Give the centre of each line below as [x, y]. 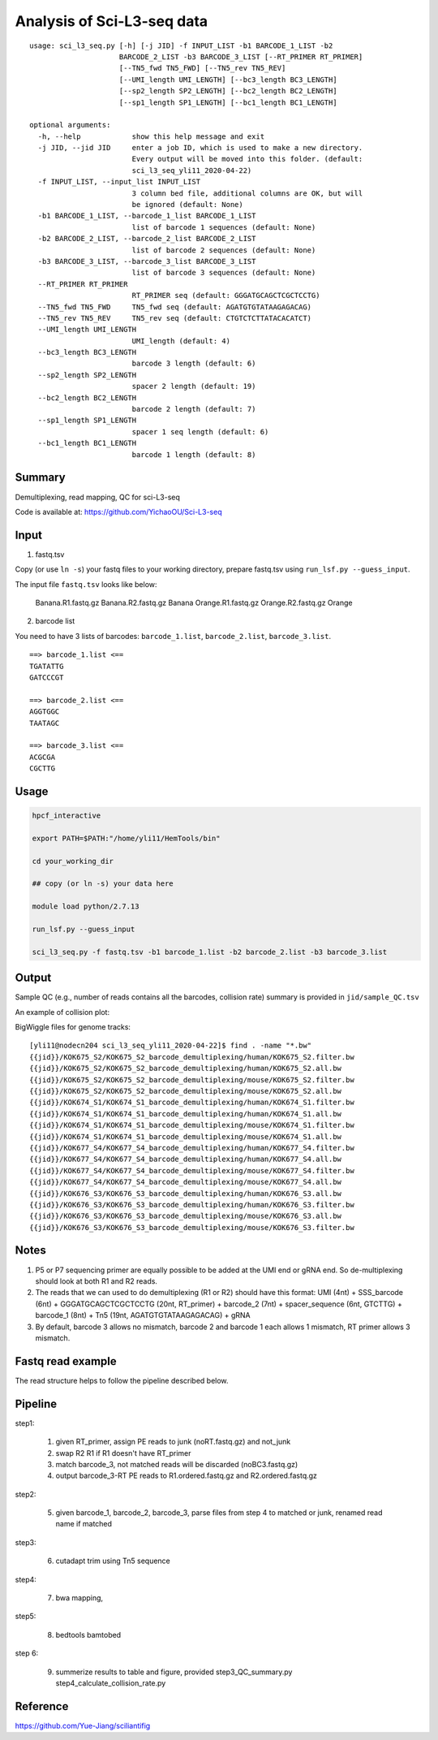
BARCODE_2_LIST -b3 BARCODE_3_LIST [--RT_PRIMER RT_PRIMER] [241, 56]
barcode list [55, 621]
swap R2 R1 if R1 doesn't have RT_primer [123, 1453]
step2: [26, 1494]
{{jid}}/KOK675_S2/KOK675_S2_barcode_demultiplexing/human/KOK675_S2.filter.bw [192, 1057]
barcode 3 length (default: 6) [194, 364]
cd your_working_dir [73, 861]
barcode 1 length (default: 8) [194, 454]
